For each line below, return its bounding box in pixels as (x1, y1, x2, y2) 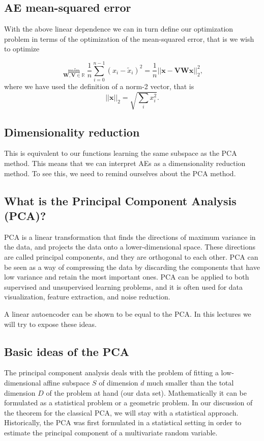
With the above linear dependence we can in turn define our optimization (4, 23, 233, 34)
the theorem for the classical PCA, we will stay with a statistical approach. (4, 407, 239, 418)
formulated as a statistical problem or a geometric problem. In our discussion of (4, 397, 253, 408)
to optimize (4, 43, 40, 54)
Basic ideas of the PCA (4, 343, 130, 359)
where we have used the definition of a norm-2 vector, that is (4, 81, 194, 92)
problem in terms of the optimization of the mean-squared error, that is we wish (4, 33, 254, 44)
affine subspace (43, 377, 90, 388)
